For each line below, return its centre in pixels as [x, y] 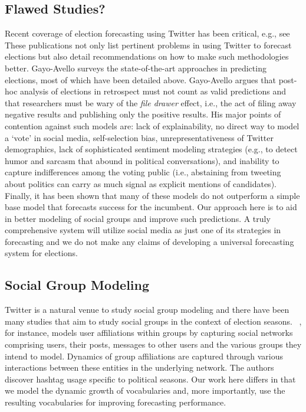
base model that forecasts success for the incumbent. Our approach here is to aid [151, 207]
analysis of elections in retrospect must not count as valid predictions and [153, 91]
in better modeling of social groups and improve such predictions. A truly [138, 218]
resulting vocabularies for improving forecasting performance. [116, 402]
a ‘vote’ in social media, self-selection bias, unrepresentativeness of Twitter [139, 137]
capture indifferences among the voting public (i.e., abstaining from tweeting [143, 172]
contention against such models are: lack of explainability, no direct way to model [152, 125]
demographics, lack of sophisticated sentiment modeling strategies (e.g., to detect [151, 149]
